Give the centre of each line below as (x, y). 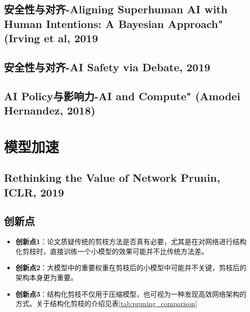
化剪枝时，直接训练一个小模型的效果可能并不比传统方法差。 (112, 251)
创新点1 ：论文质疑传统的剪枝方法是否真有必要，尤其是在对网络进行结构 (131, 241)
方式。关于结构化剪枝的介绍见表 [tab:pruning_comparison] (106, 303)
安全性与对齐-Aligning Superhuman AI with (116, 9)
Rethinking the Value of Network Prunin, (112, 178)
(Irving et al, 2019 (51, 38)
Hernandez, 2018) (50, 110)
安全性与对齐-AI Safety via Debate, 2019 (107, 67)
